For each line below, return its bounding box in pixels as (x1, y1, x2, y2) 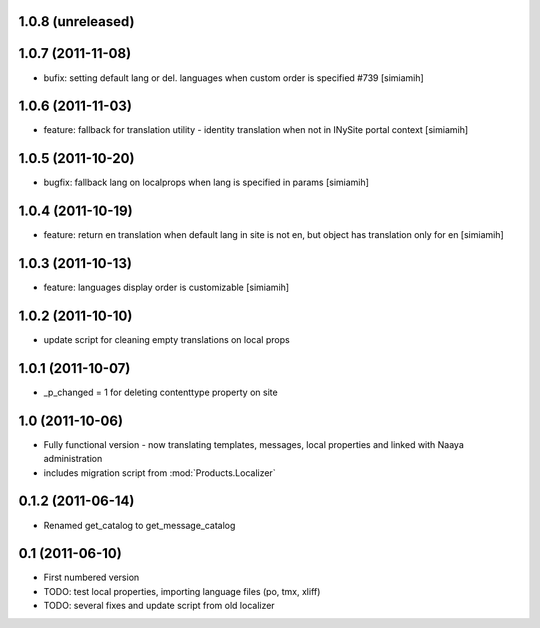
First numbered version (43, 571, 140, 584)
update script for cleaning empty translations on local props (43, 334, 290, 346)
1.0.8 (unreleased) (18, 13, 135, 30)
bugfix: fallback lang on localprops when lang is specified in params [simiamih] (43, 176, 370, 189)
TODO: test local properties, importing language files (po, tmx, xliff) (43, 585, 321, 597)
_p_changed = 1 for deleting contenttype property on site (43, 386, 279, 398)
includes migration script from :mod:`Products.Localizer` (43, 466, 276, 479)
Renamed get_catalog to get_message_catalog (43, 519, 236, 531)
